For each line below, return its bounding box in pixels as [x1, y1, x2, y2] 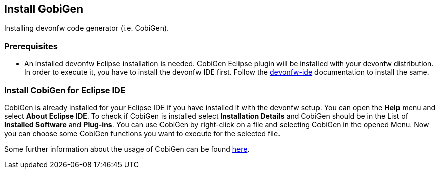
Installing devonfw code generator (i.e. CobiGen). [4, 24, 169, 33]
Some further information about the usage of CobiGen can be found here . [4, 144, 250, 153]
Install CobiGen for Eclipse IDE [4, 84, 126, 95]
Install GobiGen [4, 3, 83, 15]
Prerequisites [4, 40, 58, 51]
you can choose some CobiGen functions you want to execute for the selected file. [4, 128, 281, 138]
